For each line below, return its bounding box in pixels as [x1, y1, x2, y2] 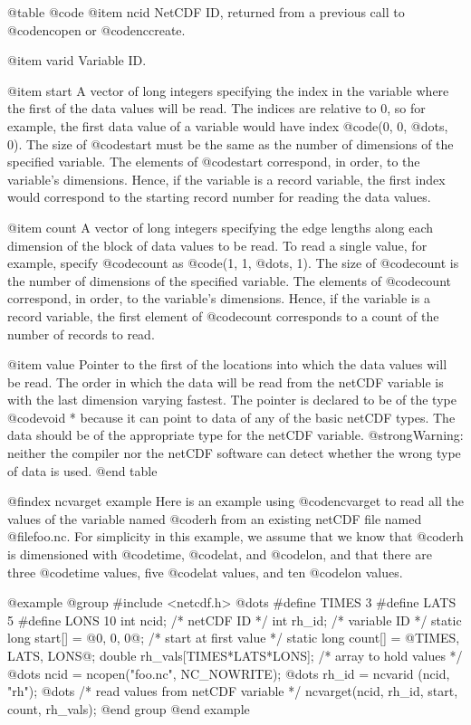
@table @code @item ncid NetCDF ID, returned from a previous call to [7, 3, 405, 21]
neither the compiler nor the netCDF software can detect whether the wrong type [7, 444, 461, 463]
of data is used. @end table [7, 461, 158, 480]
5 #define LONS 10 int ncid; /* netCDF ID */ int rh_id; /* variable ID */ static [7, 610, 462, 629]
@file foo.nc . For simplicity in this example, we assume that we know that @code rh [7, 527, 464, 546]
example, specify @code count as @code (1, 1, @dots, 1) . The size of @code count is [7, 253, 459, 272]
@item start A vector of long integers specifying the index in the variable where [7, 81, 449, 100]
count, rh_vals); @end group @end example [7, 699, 250, 718]
